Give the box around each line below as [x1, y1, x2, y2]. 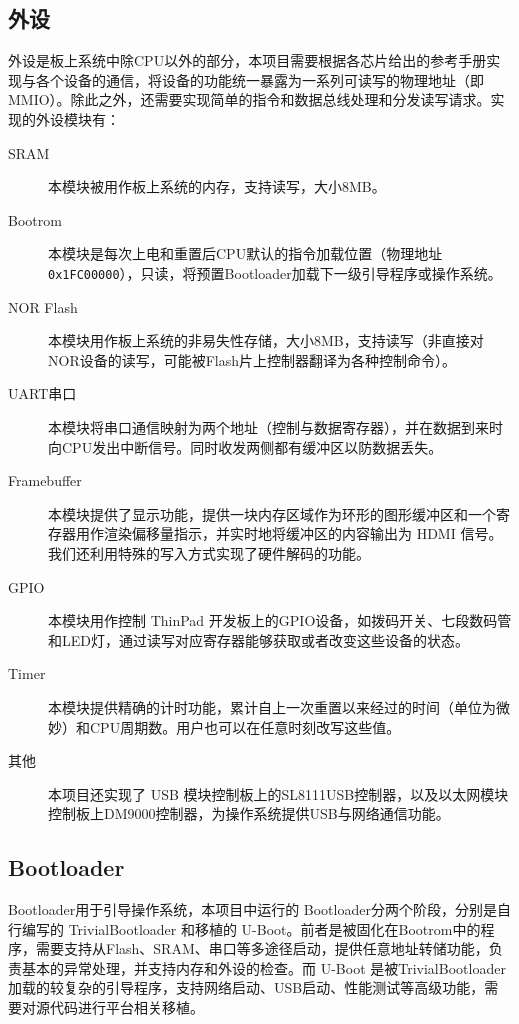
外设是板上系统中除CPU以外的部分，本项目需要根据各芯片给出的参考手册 [8, 50, 487, 71]
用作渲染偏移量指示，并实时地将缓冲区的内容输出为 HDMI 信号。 [75, 523, 503, 544]
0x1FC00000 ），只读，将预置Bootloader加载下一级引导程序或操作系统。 [48, 262, 502, 283]
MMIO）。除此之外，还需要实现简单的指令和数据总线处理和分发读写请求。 [8, 89, 491, 110]
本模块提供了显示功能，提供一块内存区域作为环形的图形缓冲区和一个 [48, 503, 496, 524]
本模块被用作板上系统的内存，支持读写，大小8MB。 [48, 176, 386, 197]
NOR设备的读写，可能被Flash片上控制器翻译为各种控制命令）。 [48, 349, 457, 370]
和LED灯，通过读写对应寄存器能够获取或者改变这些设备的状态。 [48, 629, 469, 650]
